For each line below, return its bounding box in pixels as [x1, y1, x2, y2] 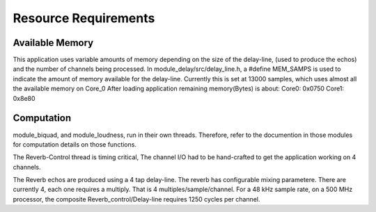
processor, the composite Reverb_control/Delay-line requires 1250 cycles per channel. [13, 195, 260, 203]
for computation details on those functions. [13, 140, 137, 149]
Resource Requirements [13, 10, 155, 26]
